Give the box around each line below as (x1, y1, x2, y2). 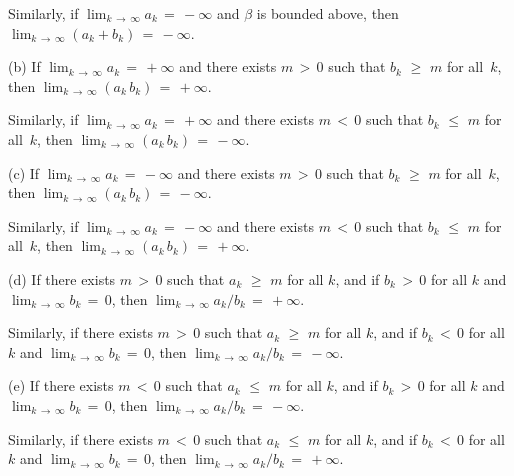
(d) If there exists (8, 268, 116, 289)
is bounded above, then (256, 3, 399, 23)
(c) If (8, 162, 40, 183)
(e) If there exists (8, 375, 114, 396)
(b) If (8, 56, 41, 77)
